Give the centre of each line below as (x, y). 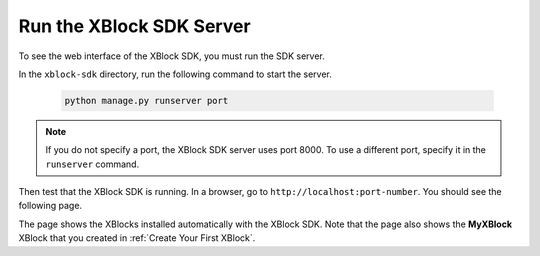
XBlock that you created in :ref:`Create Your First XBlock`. (137, 238)
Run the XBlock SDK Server (134, 26)
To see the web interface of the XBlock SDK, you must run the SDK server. (171, 56)
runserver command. (92, 164)
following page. (50, 206)
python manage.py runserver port (146, 100)
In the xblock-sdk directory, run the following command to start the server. (175, 74)
